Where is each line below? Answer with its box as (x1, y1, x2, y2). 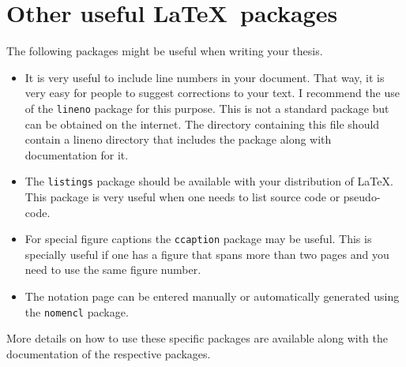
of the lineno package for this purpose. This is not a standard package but (24, 99, 389, 116)
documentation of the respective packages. (6, 345, 211, 361)
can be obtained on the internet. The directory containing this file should (24, 115, 380, 132)
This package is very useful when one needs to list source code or (24, 189, 340, 204)
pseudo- (343, 189, 381, 204)
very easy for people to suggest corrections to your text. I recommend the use (24, 84, 400, 101)
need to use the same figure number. (24, 261, 201, 278)
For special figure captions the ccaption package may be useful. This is (24, 230, 372, 247)
